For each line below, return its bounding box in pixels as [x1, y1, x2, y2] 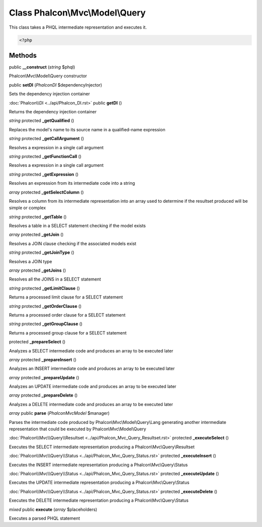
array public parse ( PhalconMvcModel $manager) [9, 410, 110, 416]
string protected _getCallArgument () [9, 136, 84, 141]
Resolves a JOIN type [9, 258, 52, 264]
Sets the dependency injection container [9, 91, 90, 97]
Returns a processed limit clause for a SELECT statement [9, 294, 123, 300]
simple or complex [9, 205, 46, 211]
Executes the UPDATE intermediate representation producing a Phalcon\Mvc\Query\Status [9, 479, 190, 486]
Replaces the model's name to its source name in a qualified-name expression [9, 126, 165, 132]
